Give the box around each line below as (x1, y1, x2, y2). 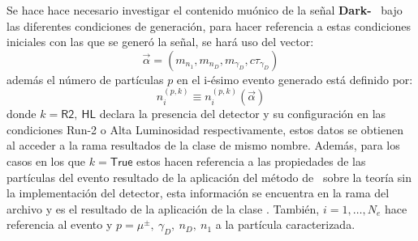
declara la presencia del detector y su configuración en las (99, 105, 386, 122)
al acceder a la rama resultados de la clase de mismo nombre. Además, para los (6, 137, 400, 154)
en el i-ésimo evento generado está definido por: (176, 70, 413, 87)
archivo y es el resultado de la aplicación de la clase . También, (6, 200, 320, 217)
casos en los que (6, 152, 86, 169)
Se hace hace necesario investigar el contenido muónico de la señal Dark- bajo (6, 2, 403, 18)
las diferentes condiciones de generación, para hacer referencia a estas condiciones (6, 17, 412, 34)
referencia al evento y (6, 216, 113, 233)
